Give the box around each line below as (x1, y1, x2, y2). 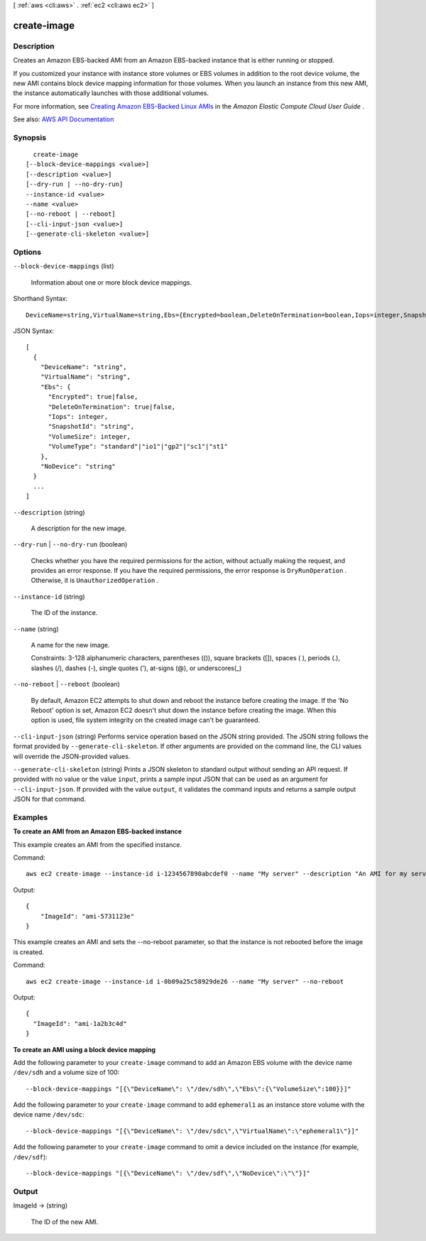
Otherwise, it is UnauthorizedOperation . (31, 576, 159, 585)
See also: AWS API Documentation (13, 115, 114, 124)
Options (13, 247, 42, 257)
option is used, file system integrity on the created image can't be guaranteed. (31, 716, 261, 724)
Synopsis (13, 132, 46, 142)
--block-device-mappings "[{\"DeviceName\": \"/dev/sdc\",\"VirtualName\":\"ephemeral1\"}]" (26, 1127, 359, 1135)
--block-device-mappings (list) (13, 262, 114, 270)
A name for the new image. (31, 641, 110, 650)
